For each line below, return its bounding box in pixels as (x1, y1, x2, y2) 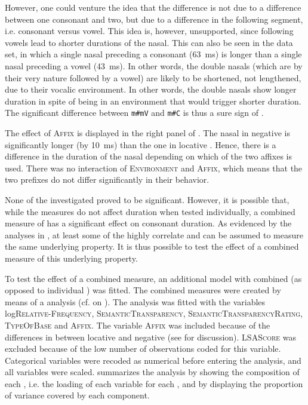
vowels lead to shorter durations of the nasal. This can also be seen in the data (5, 36, 293, 48)
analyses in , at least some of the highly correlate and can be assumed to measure (5, 228, 303, 241)
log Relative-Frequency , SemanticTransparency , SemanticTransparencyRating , (5, 307, 303, 320)
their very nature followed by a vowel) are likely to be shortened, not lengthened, (5, 71, 301, 84)
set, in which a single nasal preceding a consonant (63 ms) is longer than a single (5, 48, 302, 60)
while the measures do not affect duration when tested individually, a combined (5, 205, 295, 217)
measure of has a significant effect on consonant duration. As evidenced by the (5, 217, 292, 229)
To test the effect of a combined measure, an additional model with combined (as (5, 272, 302, 284)
